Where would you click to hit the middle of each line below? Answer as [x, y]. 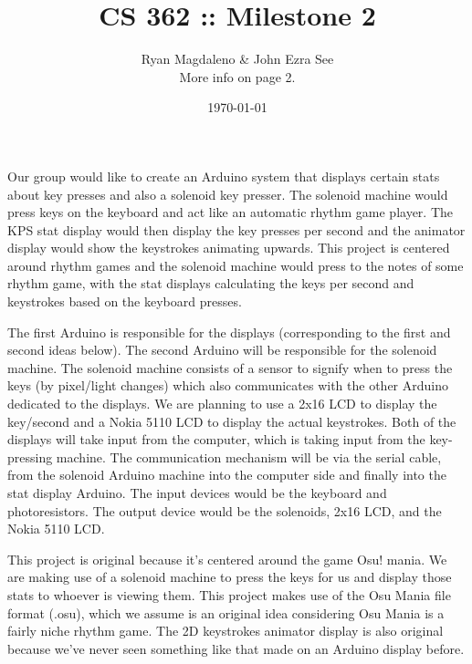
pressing [30, 456]
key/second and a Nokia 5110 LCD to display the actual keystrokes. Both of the [232, 421]
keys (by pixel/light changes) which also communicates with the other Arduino [228, 385]
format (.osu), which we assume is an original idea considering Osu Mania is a [226, 612]
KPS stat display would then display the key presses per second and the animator [236, 229]
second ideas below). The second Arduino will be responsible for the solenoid [222, 350]
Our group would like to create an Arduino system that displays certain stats [224, 176]
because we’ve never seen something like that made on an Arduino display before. [236, 648]
